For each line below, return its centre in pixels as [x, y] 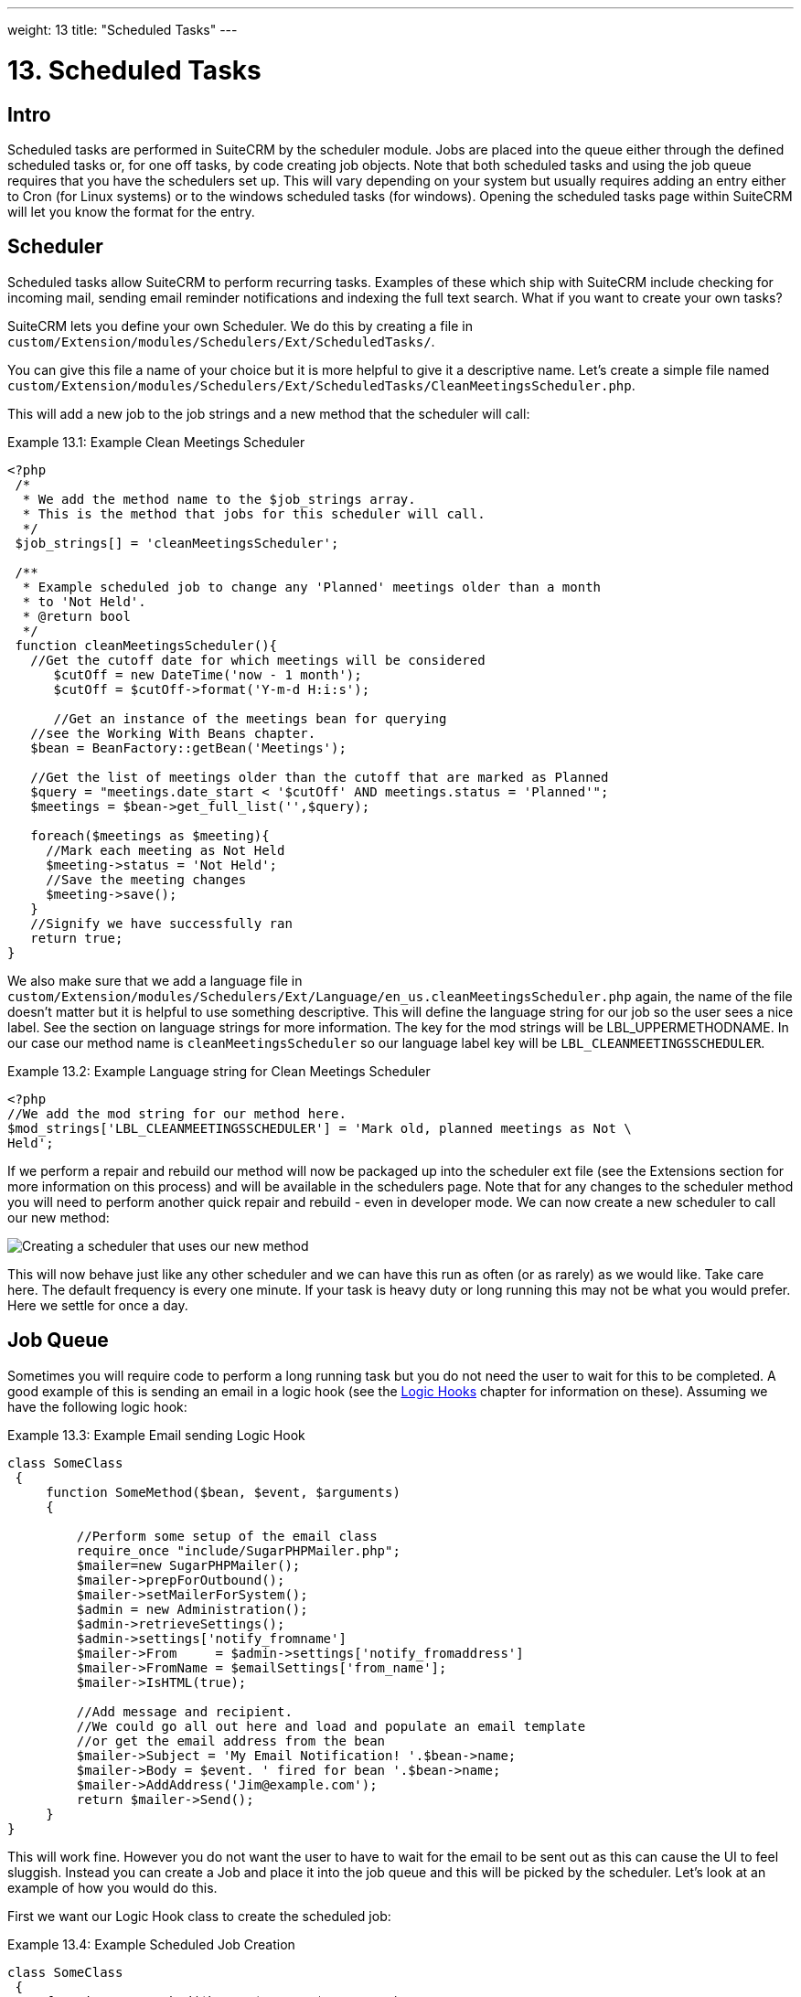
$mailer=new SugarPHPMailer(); [188, 1565]
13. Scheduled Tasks [134, 70]
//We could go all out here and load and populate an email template [331, 1726]
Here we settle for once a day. [98, 1305]
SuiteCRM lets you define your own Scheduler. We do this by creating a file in [240, 326]
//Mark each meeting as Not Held [166, 850]
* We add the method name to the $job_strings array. [219, 499]
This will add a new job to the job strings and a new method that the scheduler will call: [269, 413]
